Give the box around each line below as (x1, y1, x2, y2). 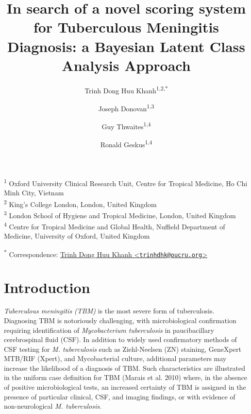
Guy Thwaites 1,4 (101, 120, 151, 131)
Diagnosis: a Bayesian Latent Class (7, 36, 245, 56)
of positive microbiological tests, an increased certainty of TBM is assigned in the (4, 382, 246, 392)
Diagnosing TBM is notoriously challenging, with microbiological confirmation (4, 315, 236, 325)
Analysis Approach (62, 55, 191, 75)
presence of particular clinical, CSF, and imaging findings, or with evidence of (4, 391, 235, 401)
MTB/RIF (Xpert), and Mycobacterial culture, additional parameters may (4, 353, 227, 363)
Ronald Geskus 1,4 (100, 138, 152, 150)
